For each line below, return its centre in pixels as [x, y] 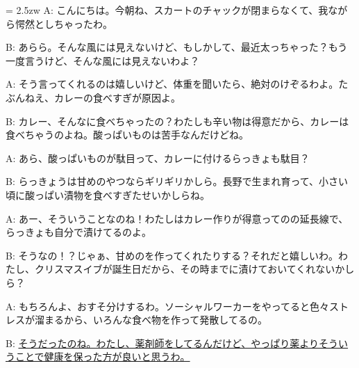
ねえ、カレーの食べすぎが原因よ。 [102, 97]
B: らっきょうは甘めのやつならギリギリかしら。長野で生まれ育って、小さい [177, 181]
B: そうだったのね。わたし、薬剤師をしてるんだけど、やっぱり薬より [162, 343]
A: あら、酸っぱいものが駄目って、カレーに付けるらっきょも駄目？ [158, 158]
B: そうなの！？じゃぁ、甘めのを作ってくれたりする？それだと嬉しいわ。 [172, 255]
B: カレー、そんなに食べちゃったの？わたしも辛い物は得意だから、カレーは [177, 121]
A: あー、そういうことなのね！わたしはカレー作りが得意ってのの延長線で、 [177, 218]
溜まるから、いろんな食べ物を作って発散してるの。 [151, 320]
